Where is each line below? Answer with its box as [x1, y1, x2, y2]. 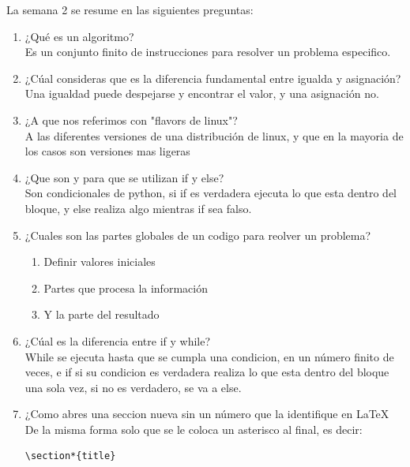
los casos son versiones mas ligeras [24, 143, 190, 159]
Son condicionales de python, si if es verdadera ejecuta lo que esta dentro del [24, 185, 397, 201]
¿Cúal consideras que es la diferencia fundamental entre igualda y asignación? [24, 69, 401, 86]
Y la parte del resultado [43, 306, 160, 323]
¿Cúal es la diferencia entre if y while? [24, 332, 211, 349]
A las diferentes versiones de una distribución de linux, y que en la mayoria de [24, 127, 404, 144]
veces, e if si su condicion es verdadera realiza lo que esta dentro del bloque [24, 364, 389, 380]
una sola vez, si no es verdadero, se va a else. [24, 379, 242, 395]
